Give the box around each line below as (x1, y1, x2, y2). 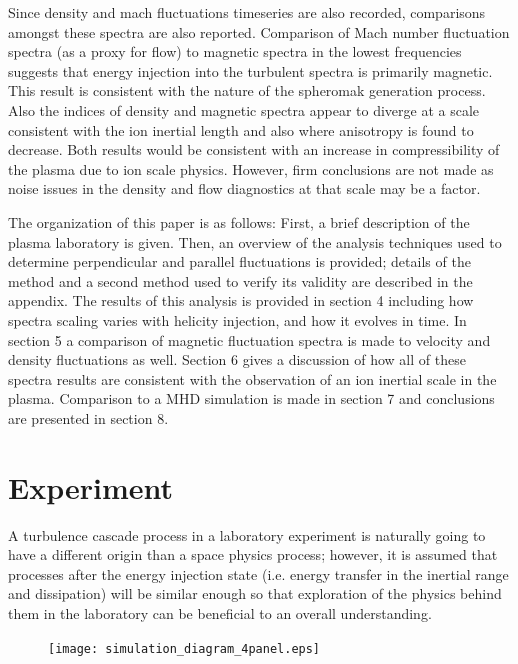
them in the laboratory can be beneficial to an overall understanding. (8, 602, 432, 623)
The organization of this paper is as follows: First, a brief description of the (8, 211, 470, 232)
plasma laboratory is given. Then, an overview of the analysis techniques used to (8, 231, 502, 252)
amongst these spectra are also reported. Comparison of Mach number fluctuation (8, 21, 510, 42)
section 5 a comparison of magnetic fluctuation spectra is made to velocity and (8, 329, 491, 350)
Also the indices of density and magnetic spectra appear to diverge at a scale (8, 99, 480, 120)
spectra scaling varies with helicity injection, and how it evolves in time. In (8, 309, 467, 330)
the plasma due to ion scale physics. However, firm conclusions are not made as (8, 158, 494, 179)
